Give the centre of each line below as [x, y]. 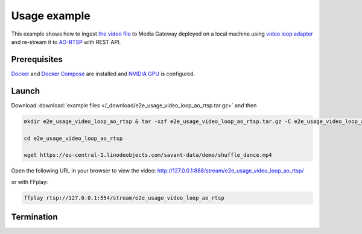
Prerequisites [37, 59]
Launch [26, 91]
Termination [35, 217]
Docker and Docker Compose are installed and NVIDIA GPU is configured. [103, 74]
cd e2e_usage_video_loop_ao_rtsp [73, 138]
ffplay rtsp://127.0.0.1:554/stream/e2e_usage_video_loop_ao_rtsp [124, 198]
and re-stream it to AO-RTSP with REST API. [66, 42]
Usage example [51, 16]
